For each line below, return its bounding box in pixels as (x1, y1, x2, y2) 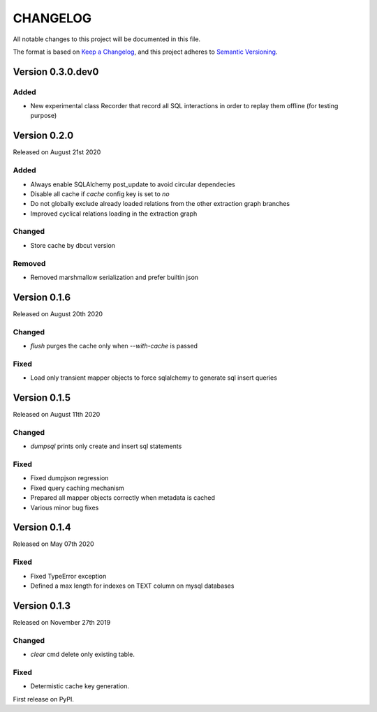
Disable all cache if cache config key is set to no (30, 189, 170, 198)
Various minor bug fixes (30, 503, 99, 512)
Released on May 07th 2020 (13, 540, 94, 548)
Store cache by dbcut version (30, 241, 115, 249)
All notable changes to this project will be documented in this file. (13, 35, 201, 43)
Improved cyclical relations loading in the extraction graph (30, 209, 198, 218)
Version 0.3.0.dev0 (13, 66, 99, 77)
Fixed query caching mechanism (30, 484, 125, 492)
